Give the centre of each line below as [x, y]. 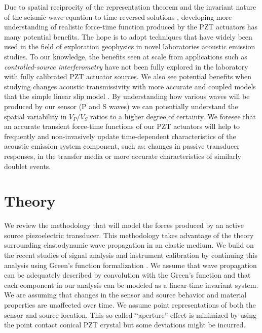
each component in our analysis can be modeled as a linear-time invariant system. [131, 285]
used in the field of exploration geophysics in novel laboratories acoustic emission [130, 46]
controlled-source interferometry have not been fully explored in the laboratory [126, 66]
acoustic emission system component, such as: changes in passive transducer [122, 146]
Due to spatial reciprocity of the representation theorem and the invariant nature [130, 7]
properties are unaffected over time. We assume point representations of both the [130, 304]
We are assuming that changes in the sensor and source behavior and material [125, 295]
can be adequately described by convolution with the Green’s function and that [127, 275]
